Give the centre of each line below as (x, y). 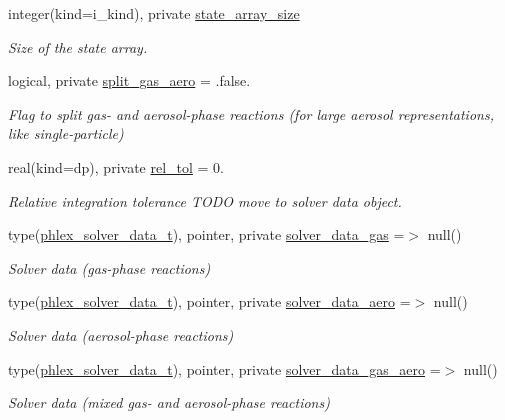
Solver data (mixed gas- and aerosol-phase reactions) (169, 402)
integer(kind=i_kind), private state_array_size (154, 13)
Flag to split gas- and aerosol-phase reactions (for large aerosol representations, (251, 113)
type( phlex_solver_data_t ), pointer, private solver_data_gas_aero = (224, 368)
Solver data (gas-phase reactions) (109, 267)
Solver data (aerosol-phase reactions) (121, 334)
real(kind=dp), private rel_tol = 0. (116, 166)
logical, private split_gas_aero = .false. (129, 80)
